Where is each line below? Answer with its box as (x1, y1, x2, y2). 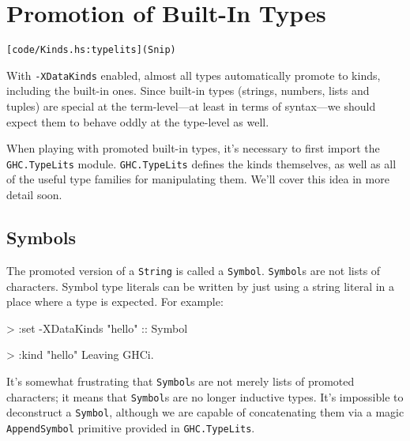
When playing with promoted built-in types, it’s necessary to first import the (6, 140, 380, 156)
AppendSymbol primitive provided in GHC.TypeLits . (6, 419, 255, 435)
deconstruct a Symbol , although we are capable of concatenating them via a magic (6, 404, 404, 420)
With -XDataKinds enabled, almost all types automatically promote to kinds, (6, 66, 381, 83)
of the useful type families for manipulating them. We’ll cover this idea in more (6, 171, 389, 187)
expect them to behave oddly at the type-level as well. (6, 113, 269, 130)
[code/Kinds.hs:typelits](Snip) (6, 44, 176, 56)
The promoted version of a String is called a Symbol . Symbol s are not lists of (6, 262, 381, 278)
